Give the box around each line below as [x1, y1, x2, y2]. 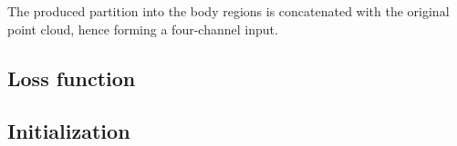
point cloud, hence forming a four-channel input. [7, 19, 278, 38]
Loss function [7, 63, 136, 92]
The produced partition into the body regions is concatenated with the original [7, 2, 450, 20]
